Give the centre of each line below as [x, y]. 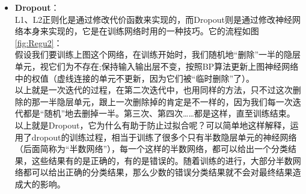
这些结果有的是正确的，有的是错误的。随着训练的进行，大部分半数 [162, 160]
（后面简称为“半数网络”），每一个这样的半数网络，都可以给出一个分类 [151, 149]
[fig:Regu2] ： [38, 42]
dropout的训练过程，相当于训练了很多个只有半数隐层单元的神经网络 [164, 137]
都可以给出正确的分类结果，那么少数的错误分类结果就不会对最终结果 [158, 172]
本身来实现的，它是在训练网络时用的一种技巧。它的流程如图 [141, 31]
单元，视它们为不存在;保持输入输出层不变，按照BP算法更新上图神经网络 [157, 66]
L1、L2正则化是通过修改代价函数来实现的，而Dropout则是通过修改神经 [153, 19]
